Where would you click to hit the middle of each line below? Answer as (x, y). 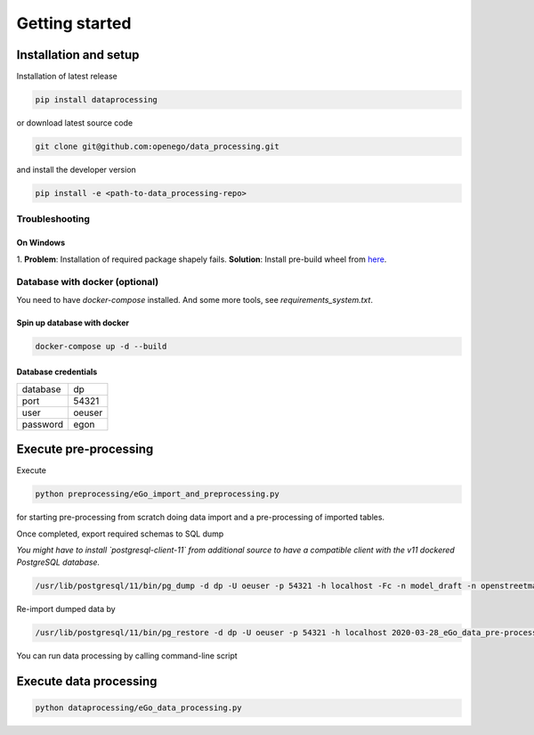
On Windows (41, 243)
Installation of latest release (67, 77)
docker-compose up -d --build (101, 346)
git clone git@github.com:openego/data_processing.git (157, 147)
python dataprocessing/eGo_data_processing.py (138, 708)
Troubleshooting (53, 219)
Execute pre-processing (85, 449)
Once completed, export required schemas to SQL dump (120, 534)
